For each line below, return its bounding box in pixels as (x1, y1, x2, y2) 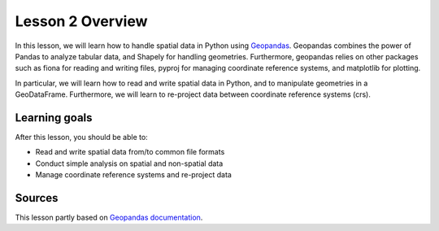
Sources (15, 191, 59, 205)
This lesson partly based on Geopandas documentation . (15, 212, 203, 223)
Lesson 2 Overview (15, 12, 148, 30)
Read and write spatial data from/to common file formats (35, 147, 225, 157)
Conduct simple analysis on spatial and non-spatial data (35, 159, 224, 168)
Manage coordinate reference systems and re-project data (35, 170, 232, 180)
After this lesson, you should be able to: (15, 133, 148, 142)
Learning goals (15, 111, 93, 124)
